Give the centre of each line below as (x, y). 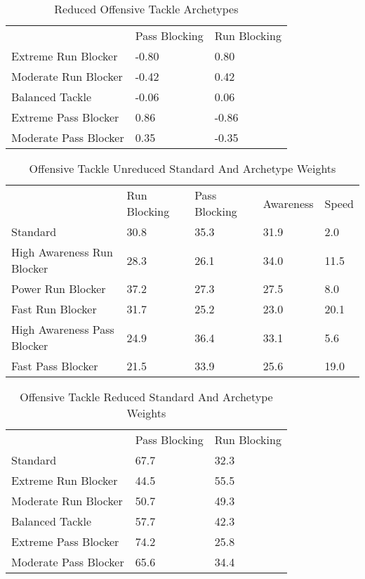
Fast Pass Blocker (55, 366)
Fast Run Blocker (54, 309)
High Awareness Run (62, 252)
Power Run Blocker (59, 288)
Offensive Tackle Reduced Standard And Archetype (146, 397)
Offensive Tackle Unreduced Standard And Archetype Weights (182, 168)
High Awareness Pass (63, 329)
